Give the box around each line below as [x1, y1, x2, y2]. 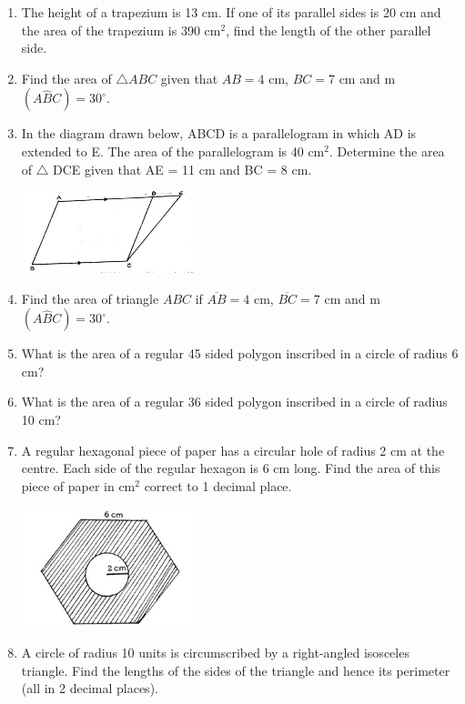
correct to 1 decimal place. [144, 476, 292, 495]
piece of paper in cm [21, 476, 136, 495]
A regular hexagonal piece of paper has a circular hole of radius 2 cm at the [21, 440, 445, 459]
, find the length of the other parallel [226, 20, 431, 39]
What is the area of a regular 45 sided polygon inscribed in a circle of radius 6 [21, 344, 459, 363]
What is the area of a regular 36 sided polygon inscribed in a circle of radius [21, 392, 448, 411]
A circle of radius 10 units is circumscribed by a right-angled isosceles [21, 643, 409, 662]
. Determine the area [329, 141, 445, 160]
